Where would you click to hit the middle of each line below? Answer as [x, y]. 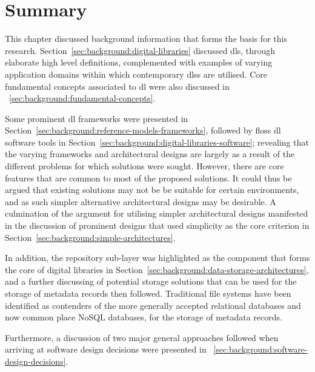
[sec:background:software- [260, 349]
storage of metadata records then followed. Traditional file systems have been [148, 293]
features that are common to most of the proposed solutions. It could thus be [148, 178]
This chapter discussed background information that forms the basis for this [146, 39]
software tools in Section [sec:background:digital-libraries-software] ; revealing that [157, 142]
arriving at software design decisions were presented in [106, 349]
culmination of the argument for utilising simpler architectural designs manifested [157, 213]
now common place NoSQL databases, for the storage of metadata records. [144, 317]
